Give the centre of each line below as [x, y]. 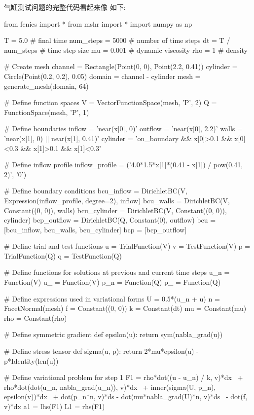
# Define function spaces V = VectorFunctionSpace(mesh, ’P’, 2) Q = [110, 102]
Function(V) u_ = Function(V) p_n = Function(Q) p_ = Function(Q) [112, 282]
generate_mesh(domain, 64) [46, 86]
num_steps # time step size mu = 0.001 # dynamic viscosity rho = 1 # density [126, 50]
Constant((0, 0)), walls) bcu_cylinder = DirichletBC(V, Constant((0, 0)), [115, 210]
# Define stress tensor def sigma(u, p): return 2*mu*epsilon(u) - [101, 351]
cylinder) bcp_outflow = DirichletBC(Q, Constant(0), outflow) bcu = [110, 220]
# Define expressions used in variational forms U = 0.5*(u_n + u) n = [112, 298]
